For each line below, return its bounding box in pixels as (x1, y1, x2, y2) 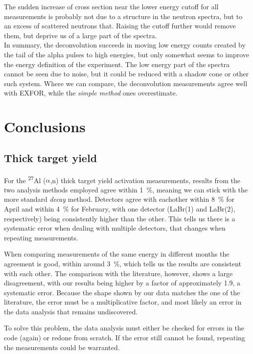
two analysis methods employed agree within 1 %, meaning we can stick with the (4, 184, 248, 194)
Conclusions (4, 117, 86, 137)
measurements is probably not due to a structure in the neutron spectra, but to (4, 11, 243, 21)
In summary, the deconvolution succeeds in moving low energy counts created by (4, 40, 246, 50)
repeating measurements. (4, 232, 78, 242)
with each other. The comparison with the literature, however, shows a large (4, 268, 233, 278)
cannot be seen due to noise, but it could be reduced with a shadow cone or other (4, 69, 249, 79)
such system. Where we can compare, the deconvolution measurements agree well (4, 78, 248, 88)
